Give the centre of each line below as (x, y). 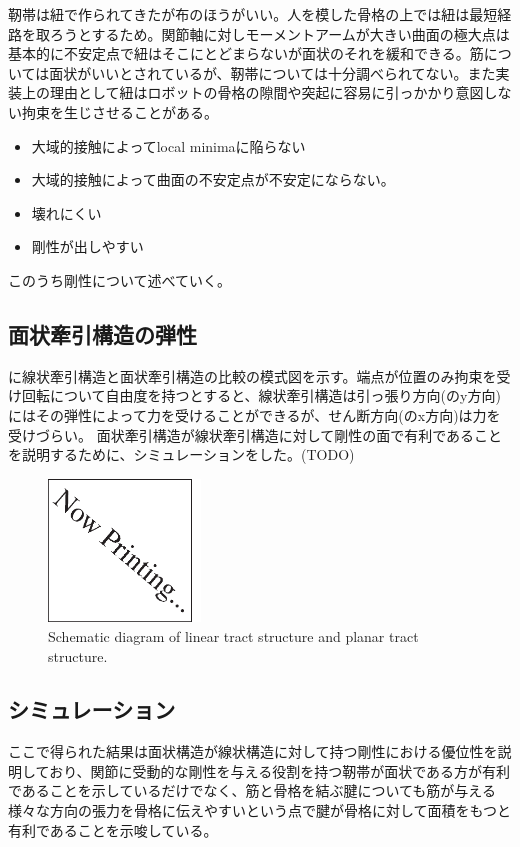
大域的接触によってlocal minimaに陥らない (168, 145)
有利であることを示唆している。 (113, 829)
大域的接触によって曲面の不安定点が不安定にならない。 (213, 179)
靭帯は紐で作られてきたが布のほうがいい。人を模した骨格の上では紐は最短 (253, 14)
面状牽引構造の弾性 (102, 333)
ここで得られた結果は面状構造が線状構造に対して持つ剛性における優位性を (253, 751)
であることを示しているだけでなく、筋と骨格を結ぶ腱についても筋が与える (252, 790)
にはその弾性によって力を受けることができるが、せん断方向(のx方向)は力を (254, 414)
